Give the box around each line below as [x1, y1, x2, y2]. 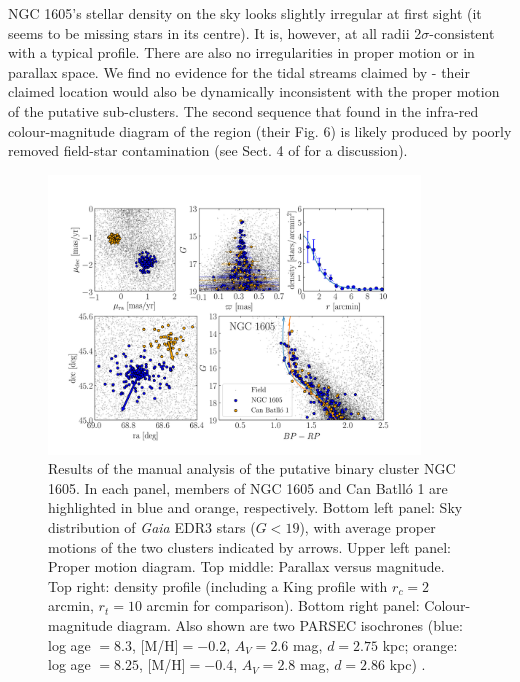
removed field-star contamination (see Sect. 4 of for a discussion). [8, 140, 408, 161]
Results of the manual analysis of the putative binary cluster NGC [48, 458, 456, 479]
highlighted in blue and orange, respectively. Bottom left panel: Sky [48, 497, 463, 518]
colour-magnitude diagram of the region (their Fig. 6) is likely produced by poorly [8, 120, 512, 141]
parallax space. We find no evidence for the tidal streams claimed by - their [8, 61, 470, 82]
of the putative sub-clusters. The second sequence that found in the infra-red [8, 100, 479, 121]
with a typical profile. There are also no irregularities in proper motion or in [8, 42, 475, 63]
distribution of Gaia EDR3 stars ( [48, 516, 256, 537]
